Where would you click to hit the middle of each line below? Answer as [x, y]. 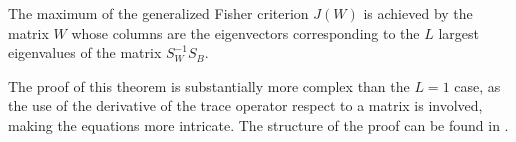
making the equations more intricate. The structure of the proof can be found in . [258, 124]
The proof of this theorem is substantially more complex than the [209, 85]
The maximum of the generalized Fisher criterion [158, 13]
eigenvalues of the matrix [85, 52]
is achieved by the [418, 13]
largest [458, 32]
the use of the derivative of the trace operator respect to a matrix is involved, [245, 105]
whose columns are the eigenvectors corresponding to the [245, 32]
